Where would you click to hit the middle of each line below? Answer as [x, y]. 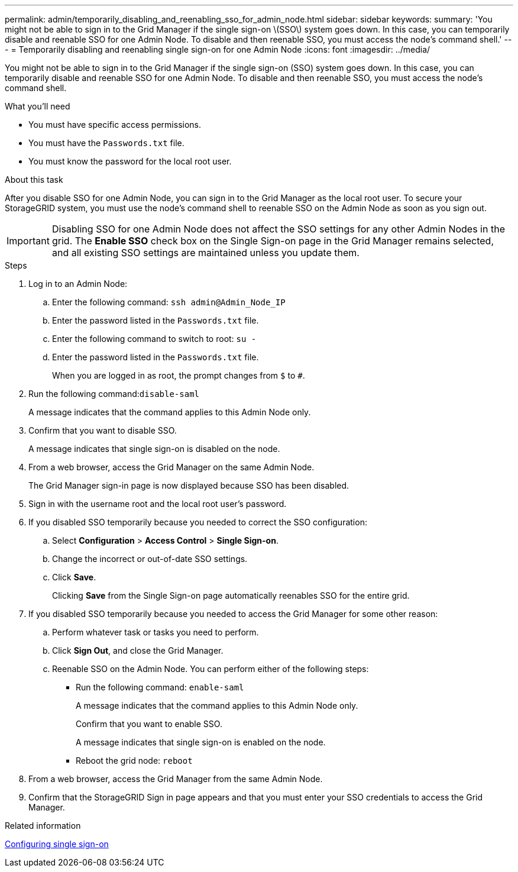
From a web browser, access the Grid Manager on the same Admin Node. [171, 467]
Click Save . [74, 577]
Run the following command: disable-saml [114, 394]
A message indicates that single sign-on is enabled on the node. [201, 742]
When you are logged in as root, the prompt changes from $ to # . [179, 375]
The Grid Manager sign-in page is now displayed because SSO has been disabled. [189, 485]
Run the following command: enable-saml [160, 687]
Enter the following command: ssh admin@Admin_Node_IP [169, 302]
